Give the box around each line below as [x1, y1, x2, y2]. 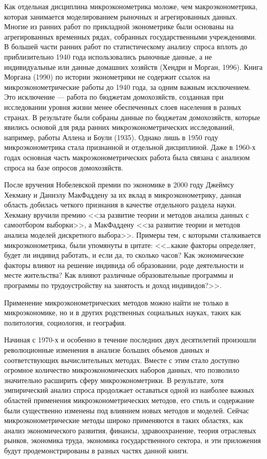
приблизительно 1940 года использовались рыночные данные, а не [4, 51, 212, 62]
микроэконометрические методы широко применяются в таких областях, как [4, 415, 243, 426]
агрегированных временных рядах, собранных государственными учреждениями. [4, 31, 257, 42]
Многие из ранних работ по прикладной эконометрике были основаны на [4, 21, 234, 32]
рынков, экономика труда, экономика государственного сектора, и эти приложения [4, 435, 261, 446]
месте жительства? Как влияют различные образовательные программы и [4, 270, 234, 280]
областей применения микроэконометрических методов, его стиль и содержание [4, 394, 255, 405]
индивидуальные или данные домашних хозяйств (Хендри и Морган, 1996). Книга [4, 61, 263, 72]
